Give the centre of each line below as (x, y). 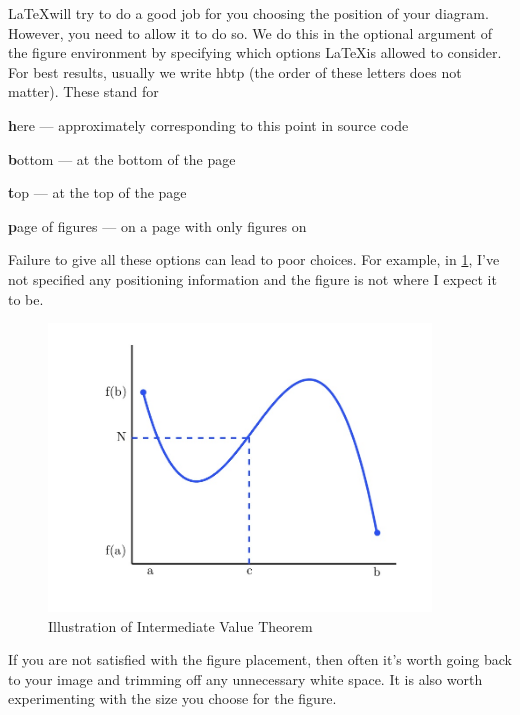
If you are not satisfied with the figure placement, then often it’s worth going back (260, 659)
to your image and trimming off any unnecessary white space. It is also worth (245, 678)
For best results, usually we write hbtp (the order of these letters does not (235, 71)
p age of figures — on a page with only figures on (157, 225)
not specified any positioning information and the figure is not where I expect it (252, 278)
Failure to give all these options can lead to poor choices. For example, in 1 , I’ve (254, 259)
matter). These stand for (83, 91)
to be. (26, 298)
